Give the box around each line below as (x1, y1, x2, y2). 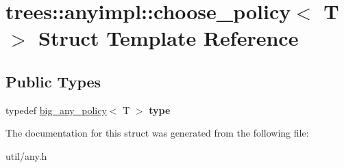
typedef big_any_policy (5, 102, 107, 117)
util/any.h (5, 148, 47, 163)
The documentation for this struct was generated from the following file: (5, 126, 309, 140)
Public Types (5, 70, 101, 92)
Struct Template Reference (38, 24, 299, 52)
